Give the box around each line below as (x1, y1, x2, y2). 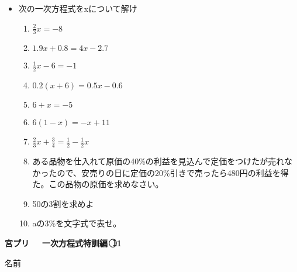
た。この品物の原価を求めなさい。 (32, 178, 164, 190)
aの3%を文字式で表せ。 (32, 217, 122, 229)
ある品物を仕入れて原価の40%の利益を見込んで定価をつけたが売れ (32, 155, 285, 167)
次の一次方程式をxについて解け (18, 2, 137, 14)
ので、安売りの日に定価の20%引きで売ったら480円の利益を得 (57, 166, 289, 178)
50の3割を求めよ (32, 197, 94, 209)
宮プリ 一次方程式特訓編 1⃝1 (5, 237, 122, 249)
